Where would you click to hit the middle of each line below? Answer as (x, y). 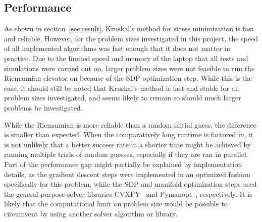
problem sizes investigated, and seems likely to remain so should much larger (123, 98)
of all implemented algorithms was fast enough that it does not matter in (117, 48)
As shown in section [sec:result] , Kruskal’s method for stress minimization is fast (129, 29)
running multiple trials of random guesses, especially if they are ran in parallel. (126, 154)
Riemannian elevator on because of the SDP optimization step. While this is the (128, 78)
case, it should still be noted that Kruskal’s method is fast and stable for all (122, 88)
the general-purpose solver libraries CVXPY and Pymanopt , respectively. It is (128, 193)
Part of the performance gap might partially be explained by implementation (123, 164)
